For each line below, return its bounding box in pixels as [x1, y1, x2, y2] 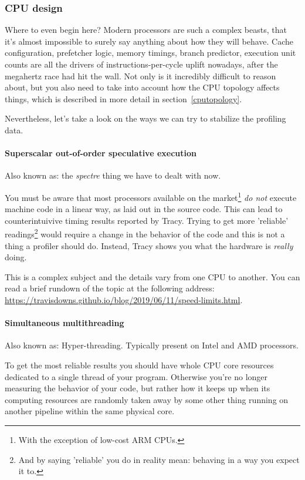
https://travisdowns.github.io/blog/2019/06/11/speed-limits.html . [5, 294, 243, 306]
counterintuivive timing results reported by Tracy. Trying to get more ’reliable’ [5, 214, 289, 226]
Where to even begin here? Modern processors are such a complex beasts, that [5, 24, 287, 36]
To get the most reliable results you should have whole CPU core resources [5, 359, 274, 371]
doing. [5, 251, 27, 263]
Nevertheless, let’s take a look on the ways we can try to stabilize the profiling [5, 112, 286, 125]
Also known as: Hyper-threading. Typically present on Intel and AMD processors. [5, 339, 299, 351]
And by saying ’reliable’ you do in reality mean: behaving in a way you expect [18, 453, 300, 465]
